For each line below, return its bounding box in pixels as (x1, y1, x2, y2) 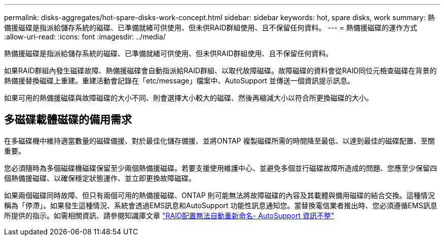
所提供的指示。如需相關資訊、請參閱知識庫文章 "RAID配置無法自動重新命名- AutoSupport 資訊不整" (4, 211, 335, 220)
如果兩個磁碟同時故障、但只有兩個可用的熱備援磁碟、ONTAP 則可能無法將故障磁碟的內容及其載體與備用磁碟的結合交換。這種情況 (4, 190, 435, 200)
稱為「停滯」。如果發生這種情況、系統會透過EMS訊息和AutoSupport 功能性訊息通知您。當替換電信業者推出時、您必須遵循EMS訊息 (4, 201, 437, 210)
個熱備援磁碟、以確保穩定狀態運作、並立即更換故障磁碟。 (4, 173, 196, 182)
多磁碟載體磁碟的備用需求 (4, 113, 132, 126)
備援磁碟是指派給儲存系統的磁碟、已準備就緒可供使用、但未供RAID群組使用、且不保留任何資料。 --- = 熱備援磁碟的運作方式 (4, 23, 417, 32)
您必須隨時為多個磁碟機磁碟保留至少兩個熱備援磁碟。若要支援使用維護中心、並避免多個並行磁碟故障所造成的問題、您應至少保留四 (4, 163, 437, 172)
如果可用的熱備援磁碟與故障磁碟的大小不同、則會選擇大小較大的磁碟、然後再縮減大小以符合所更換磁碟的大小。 (4, 93, 373, 102)
